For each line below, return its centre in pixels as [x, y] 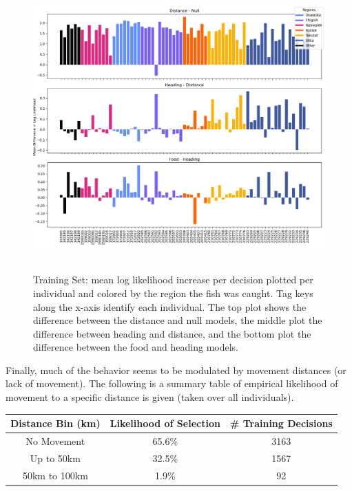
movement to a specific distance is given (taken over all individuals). [150, 397]
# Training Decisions [281, 423]
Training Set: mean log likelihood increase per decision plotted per [173, 280]
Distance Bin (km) [55, 423]
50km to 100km [55, 475]
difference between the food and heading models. [136, 347]
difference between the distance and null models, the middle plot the [178, 320]
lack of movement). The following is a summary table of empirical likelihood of [172, 383]
